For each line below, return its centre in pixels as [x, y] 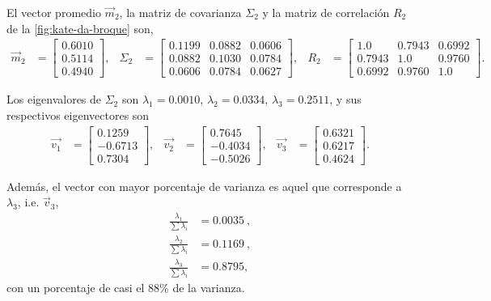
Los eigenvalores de [54, 99]
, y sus [345, 99]
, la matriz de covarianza [180, 12]
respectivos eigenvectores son [78, 114]
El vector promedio [54, 12]
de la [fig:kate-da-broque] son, [80, 28]
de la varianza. [209, 287]
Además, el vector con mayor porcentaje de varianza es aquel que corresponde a [204, 186]
